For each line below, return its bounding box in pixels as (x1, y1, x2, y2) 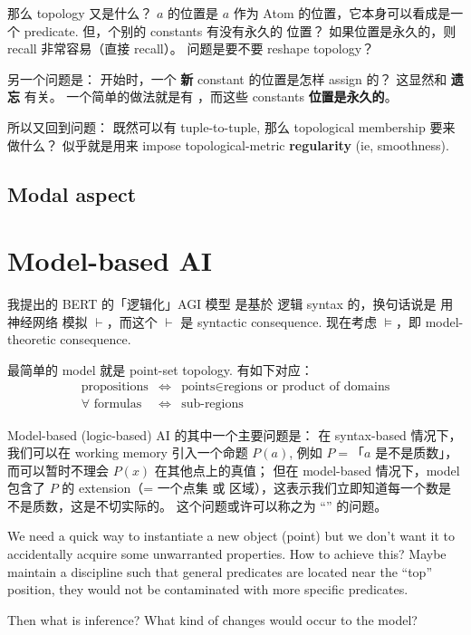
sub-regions (181, 398, 244, 411)
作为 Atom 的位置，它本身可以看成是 (233, 4, 451, 22)
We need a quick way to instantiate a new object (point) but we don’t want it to (7, 526, 455, 545)
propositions (81, 380, 149, 394)
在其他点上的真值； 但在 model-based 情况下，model (154, 460, 460, 479)
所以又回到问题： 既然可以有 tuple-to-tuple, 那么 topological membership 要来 (7, 117, 456, 136)
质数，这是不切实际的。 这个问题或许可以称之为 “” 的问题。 (32, 495, 388, 515)
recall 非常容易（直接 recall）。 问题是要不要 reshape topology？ (7, 39, 375, 58)
